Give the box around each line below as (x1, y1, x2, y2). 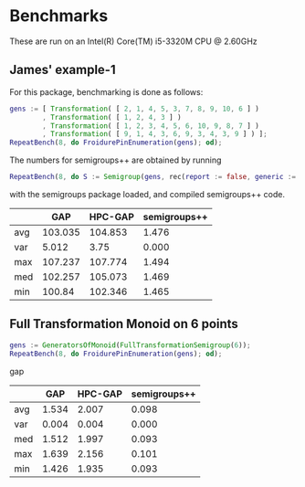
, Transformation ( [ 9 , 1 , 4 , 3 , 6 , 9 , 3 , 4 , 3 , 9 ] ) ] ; (42, 130, 268, 139)
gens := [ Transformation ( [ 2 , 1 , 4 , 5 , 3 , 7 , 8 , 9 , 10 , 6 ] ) (9, 104, 260, 113)
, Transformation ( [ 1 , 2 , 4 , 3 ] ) (42, 112, 182, 122)
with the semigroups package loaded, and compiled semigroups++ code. (9, 189, 286, 199)
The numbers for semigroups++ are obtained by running (9, 154, 222, 165)
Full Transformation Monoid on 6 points (9, 316, 239, 332)
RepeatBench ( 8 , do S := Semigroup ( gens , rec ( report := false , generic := (9, 173, 297, 182)
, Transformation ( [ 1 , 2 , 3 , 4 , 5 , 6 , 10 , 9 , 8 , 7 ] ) (42, 121, 260, 131)
